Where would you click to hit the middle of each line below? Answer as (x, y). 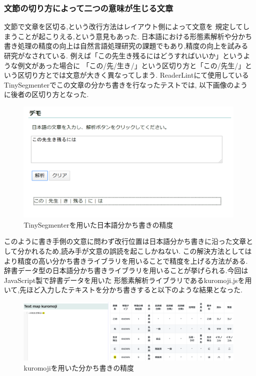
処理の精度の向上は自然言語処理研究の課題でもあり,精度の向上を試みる (133, 46)
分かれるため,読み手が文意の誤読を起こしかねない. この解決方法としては (135, 251)
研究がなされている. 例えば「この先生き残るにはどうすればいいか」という (124, 55)
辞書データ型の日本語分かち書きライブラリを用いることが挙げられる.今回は (126, 270)
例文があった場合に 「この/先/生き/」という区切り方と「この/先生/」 (131, 65)
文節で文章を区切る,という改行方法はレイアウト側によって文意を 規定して (124, 26)
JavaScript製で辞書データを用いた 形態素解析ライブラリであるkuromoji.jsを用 (128, 280)
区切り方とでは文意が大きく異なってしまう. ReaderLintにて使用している (133, 75)
